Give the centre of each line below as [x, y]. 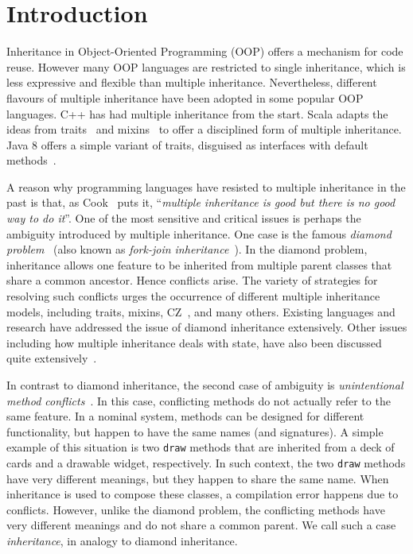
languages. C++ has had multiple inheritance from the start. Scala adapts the [197, 113]
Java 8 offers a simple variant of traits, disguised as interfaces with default [187, 144]
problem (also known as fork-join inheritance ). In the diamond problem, [187, 249]
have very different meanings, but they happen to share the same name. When [198, 478]
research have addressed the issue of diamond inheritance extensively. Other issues [207, 327]
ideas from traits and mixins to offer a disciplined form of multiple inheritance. [204, 129]
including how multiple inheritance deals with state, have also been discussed [194, 342]
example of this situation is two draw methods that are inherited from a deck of [201, 447]
